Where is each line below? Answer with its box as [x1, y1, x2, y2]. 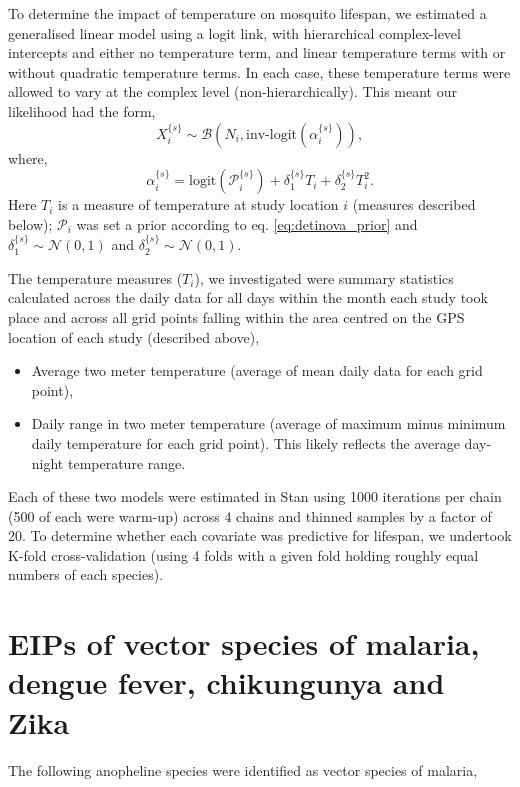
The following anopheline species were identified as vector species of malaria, [8, 759, 478, 780]
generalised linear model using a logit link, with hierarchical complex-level [8, 22, 461, 43]
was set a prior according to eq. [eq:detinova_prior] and [76, 213, 418, 234]
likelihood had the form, [8, 100, 156, 121]
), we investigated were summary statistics [194, 267, 454, 288]
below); [8, 213, 53, 234]
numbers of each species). [8, 564, 164, 585]
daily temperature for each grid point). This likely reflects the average [31, 432, 460, 453]
